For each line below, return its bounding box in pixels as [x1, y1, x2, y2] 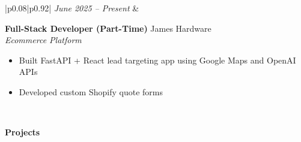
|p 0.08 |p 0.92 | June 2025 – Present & [5, 2, 139, 14]
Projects [5, 126, 40, 138]
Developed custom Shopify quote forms [19, 85, 163, 98]
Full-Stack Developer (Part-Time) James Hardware [5, 22, 211, 34]
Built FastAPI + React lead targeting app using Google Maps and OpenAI [19, 53, 296, 66]
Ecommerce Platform [5, 34, 82, 46]
